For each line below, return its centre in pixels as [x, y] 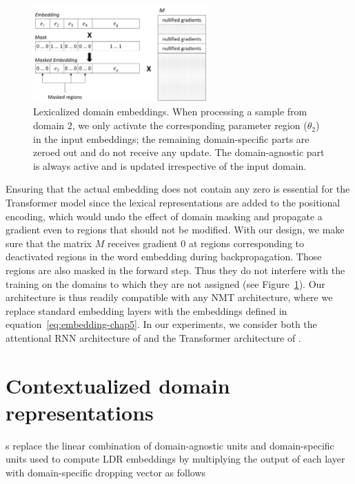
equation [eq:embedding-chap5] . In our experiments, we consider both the [161, 324]
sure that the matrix [49, 243]
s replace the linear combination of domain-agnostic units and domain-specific [170, 445]
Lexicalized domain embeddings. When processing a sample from [170, 112]
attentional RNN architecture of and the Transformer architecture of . [153, 337]
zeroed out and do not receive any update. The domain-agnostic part [179, 152]
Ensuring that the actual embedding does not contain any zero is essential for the [178, 189]
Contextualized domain [118, 385]
